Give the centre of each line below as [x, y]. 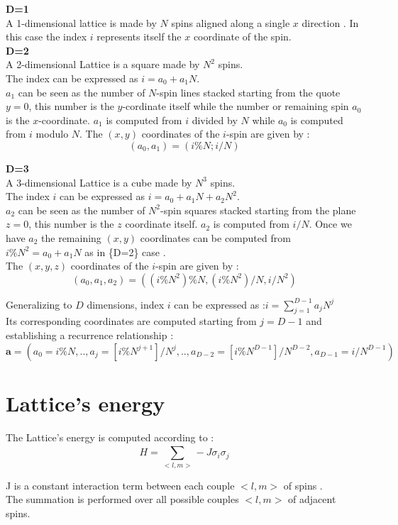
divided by [215, 120]
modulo [52, 134]
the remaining [71, 237]
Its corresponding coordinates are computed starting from [131, 321]
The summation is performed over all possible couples [122, 499]
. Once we [330, 224]
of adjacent [312, 499]
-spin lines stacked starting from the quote [248, 92]
